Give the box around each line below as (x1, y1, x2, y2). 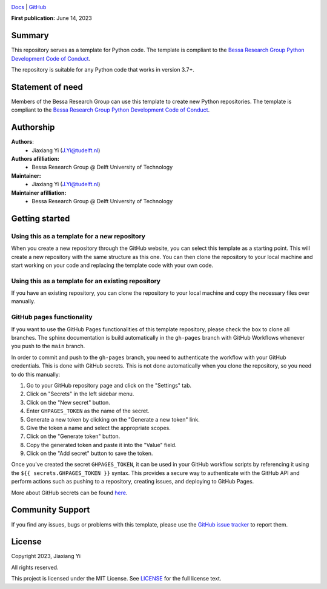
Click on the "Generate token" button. (26, 432, 121, 440)
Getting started (11, 213, 70, 224)
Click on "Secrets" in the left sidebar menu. (26, 390, 134, 397)
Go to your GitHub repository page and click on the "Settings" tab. (26, 382, 192, 389)
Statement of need (11, 82, 83, 92)
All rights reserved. (11, 564, 59, 571)
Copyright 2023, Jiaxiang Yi (11, 553, 81, 560)
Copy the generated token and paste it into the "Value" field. (26, 441, 177, 448)
